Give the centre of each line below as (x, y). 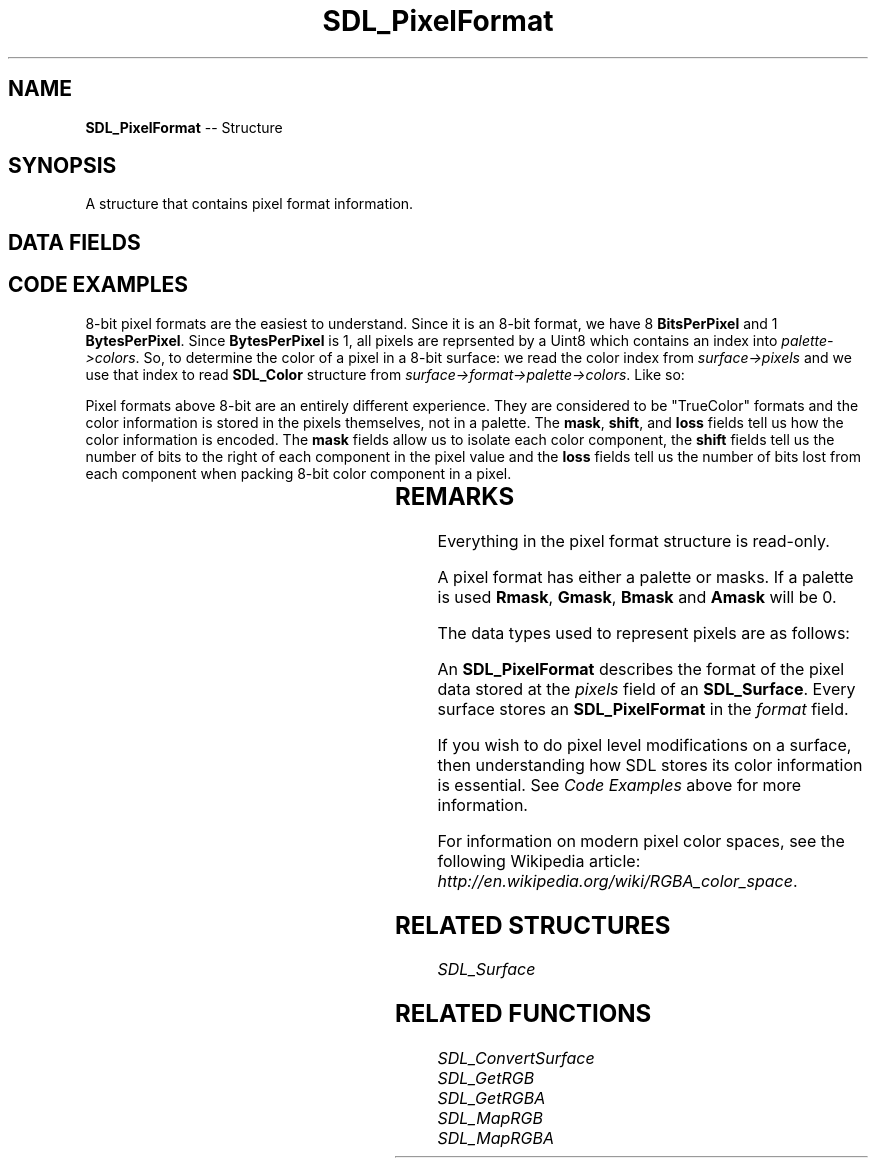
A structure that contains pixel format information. (249, 204)
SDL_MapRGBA (496, 1138)
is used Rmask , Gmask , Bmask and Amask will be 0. (637, 596)
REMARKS (454, 496)
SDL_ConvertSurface (516, 1058)
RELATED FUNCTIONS (523, 1014)
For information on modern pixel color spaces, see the (641, 840)
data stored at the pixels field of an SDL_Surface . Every (646, 688)
